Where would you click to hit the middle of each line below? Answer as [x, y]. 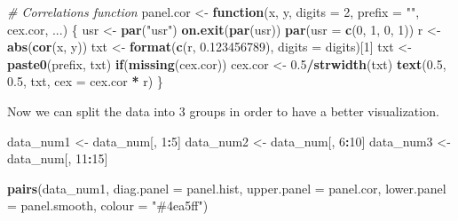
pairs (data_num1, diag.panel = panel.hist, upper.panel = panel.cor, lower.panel [227, 188]
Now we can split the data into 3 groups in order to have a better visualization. [223, 110]
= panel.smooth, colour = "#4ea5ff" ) [108, 205]
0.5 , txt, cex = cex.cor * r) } [85, 81]
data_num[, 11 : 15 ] [58, 158]
